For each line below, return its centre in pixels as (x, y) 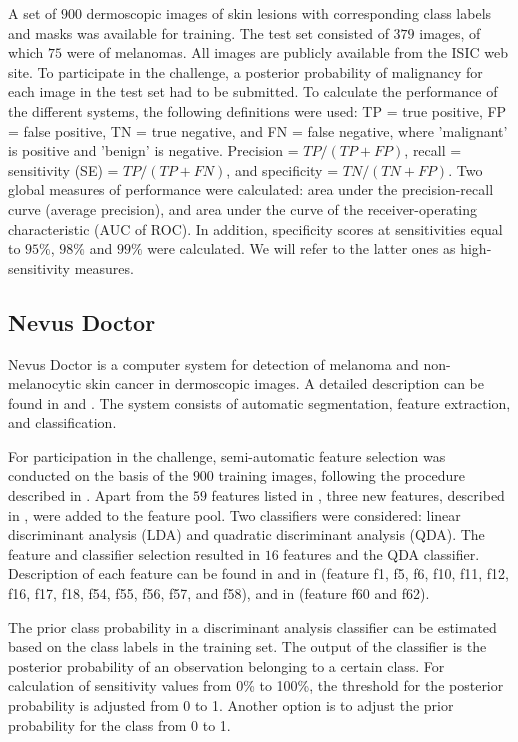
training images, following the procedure (341, 475)
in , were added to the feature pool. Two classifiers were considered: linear (234, 514)
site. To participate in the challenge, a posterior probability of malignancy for (245, 71)
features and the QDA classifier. (381, 553)
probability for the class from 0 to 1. (119, 724)
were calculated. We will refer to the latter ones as (301, 248)
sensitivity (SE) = (63, 169)
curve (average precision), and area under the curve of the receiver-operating (243, 208)
